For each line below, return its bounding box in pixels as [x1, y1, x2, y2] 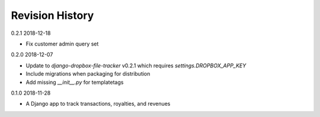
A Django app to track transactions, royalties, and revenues [25, 100, 171, 108]
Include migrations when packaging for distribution [25, 70, 151, 77]
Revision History [11, 9, 94, 22]
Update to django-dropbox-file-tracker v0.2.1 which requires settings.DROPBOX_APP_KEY [25, 62, 247, 69]
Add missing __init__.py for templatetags [25, 79, 124, 86]
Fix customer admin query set [25, 40, 99, 47]
